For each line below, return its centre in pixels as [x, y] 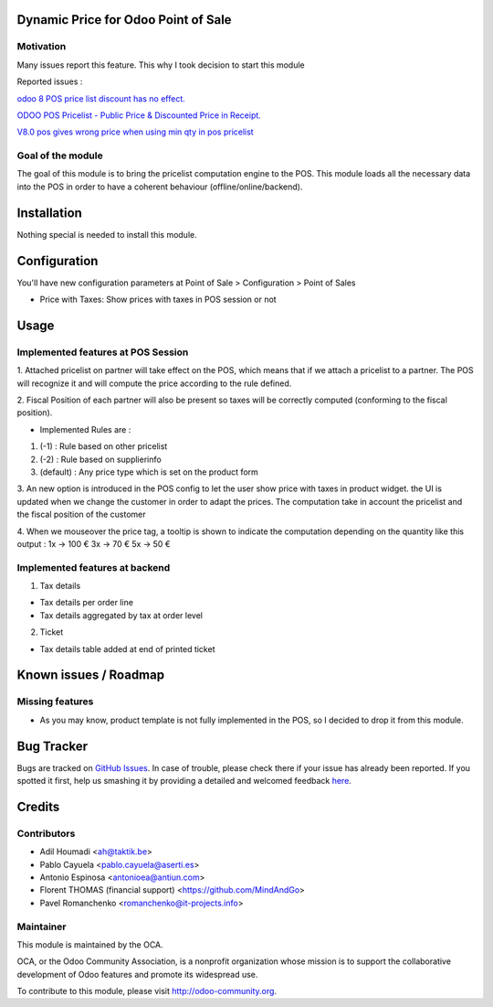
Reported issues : [50, 81]
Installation [49, 213]
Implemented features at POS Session [103, 352]
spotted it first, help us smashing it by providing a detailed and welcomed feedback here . [184, 781]
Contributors [46, 833]
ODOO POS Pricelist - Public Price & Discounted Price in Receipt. [139, 115]
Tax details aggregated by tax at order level [121, 615]
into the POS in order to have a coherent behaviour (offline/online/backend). [160, 187]
